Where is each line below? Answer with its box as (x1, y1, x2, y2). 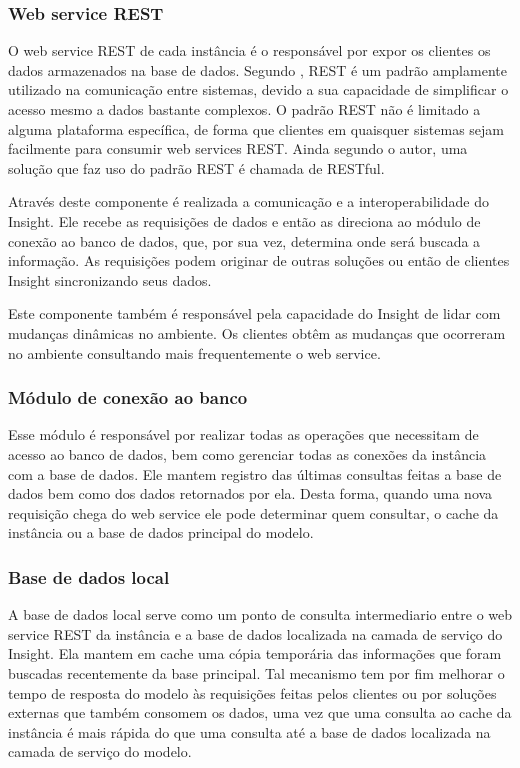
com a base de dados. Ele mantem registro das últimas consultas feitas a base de (8, 463, 502, 484)
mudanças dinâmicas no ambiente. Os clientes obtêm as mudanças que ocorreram (8, 322, 506, 343)
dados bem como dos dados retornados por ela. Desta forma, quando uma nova (8, 483, 493, 504)
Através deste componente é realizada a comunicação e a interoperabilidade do (8, 191, 489, 212)
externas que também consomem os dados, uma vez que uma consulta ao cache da (8, 702, 512, 723)
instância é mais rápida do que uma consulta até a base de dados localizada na (8, 721, 491, 742)
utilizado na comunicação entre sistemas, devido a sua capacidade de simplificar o (8, 79, 509, 100)
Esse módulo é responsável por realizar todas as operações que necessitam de (8, 424, 479, 445)
